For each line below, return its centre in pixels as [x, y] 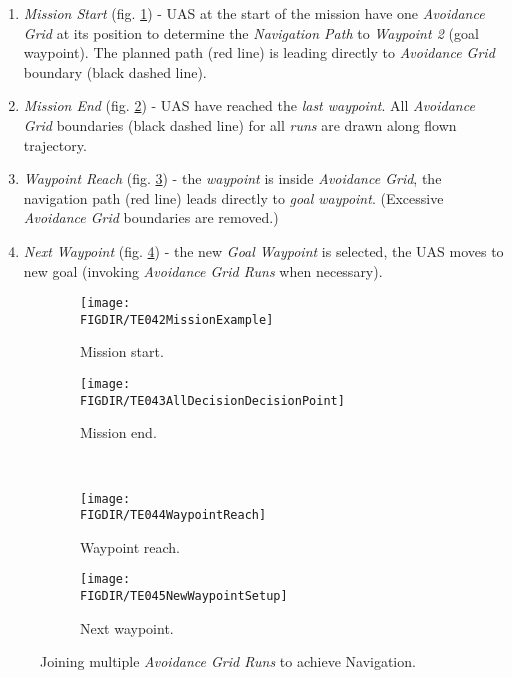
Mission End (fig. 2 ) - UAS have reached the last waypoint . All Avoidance [249, 105]
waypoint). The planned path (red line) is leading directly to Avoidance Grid [259, 52]
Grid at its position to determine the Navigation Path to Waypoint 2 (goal [251, 32]
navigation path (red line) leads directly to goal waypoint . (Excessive [233, 197]
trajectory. [55, 144]
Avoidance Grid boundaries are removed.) [151, 217]
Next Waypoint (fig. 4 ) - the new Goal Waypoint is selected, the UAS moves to [263, 250]
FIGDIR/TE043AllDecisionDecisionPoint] [212, 400]
